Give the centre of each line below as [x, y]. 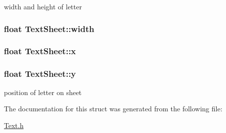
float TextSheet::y [40, 74]
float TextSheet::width [49, 28]
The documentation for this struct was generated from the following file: [113, 109]
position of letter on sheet [43, 92]
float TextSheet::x [40, 51]
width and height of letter [43, 6]
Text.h [14, 125]
